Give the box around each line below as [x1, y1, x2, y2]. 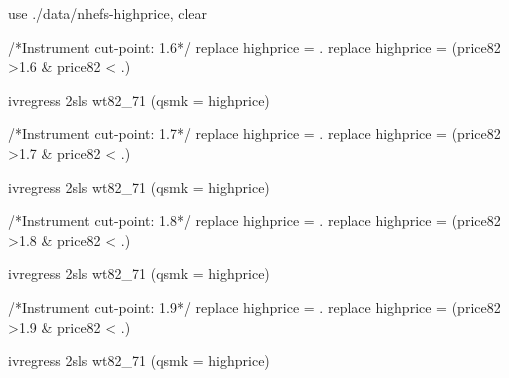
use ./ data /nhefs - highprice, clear [8, 3, 208, 23]
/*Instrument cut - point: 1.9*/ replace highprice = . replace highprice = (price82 [8, 296, 501, 317]
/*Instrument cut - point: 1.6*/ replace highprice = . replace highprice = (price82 [8, 36, 501, 57]
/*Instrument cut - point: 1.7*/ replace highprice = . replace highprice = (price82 [8, 123, 501, 144]
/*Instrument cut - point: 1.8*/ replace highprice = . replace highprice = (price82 [8, 210, 501, 231]
